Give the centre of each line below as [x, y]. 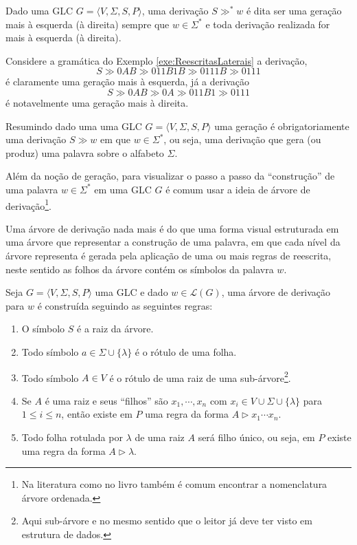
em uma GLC [123, 189]
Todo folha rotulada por [72, 437]
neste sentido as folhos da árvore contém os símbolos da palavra [140, 269]
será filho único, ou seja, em [256, 437]
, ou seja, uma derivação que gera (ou [242, 139]
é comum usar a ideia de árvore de [238, 189]
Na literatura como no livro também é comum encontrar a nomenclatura [174, 484]
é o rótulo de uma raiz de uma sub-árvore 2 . [200, 376]
